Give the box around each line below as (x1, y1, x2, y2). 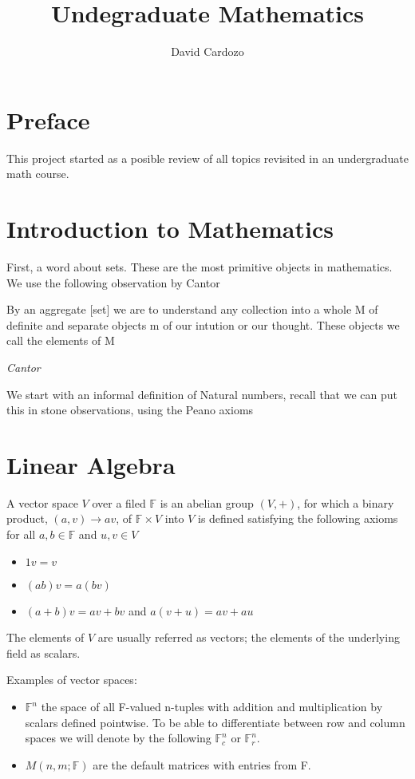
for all (6, 526, 36, 543)
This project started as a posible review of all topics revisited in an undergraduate (6, 149, 409, 166)
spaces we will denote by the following (25, 730, 211, 746)
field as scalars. (6, 644, 81, 661)
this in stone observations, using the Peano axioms (6, 401, 254, 418)
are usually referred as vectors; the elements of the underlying (97, 629, 400, 646)
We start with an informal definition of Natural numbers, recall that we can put (6, 386, 397, 402)
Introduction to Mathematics (6, 212, 334, 245)
